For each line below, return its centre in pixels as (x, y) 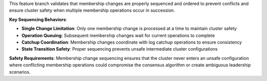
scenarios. (20, 72)
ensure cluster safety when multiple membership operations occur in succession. (92, 10)
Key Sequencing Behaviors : (38, 19)
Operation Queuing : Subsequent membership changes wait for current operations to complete (118, 35)
